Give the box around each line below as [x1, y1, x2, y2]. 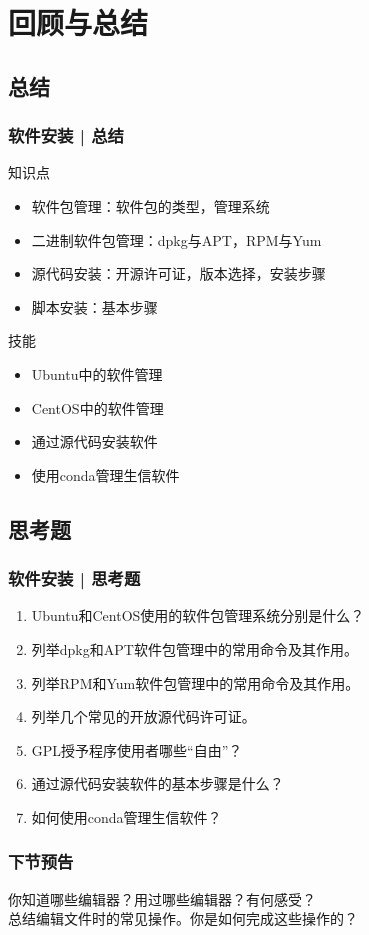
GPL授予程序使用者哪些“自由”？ [31, 739, 243, 760]
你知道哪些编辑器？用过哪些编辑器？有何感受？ [8, 888, 316, 909]
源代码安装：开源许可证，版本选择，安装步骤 [31, 263, 326, 284]
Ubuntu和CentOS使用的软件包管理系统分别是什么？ [31, 605, 365, 626]
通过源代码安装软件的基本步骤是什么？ [31, 773, 284, 794]
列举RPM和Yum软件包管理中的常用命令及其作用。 [31, 672, 360, 693]
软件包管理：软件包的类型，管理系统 [31, 195, 270, 216]
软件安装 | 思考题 [8, 566, 141, 591]
